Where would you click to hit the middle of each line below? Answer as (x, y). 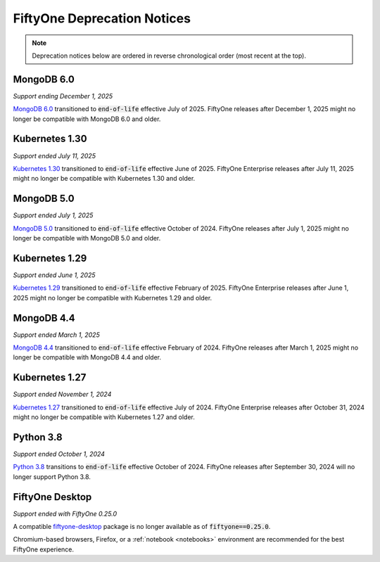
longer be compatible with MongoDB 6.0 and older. (87, 119)
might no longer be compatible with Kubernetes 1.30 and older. (104, 179)
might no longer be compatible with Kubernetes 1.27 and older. (104, 417)
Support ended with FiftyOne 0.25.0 (65, 513)
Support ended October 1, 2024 (59, 454)
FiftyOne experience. (43, 549)
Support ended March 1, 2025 (56, 335)
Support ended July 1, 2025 (53, 215)
